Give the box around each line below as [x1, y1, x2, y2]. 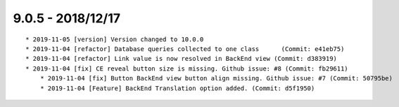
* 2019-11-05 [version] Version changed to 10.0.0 [25, 35, 204, 43]
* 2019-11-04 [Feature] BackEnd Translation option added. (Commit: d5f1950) [39, 84, 315, 92]
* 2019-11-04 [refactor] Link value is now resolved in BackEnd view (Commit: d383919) [25, 55, 338, 63]
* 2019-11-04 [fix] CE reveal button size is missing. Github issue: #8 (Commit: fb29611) [25, 64, 348, 73]
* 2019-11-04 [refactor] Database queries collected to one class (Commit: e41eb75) [25, 45, 345, 52]
